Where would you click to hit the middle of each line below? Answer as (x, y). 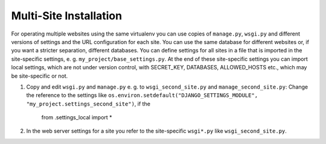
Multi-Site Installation (67, 16)
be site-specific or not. (40, 76)
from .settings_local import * (77, 117)
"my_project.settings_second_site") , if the (88, 104)
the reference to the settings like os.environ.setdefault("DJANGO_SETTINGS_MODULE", (142, 95)
